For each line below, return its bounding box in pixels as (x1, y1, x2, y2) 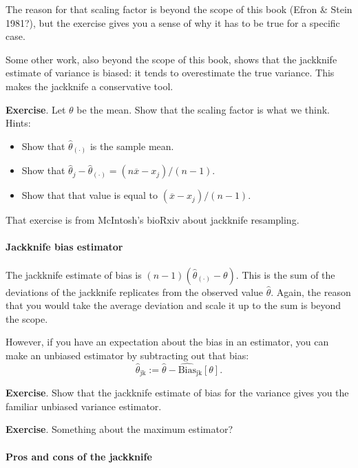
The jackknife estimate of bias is (6, 267, 142, 281)
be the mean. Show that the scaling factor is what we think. (76, 102, 330, 116)
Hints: (6, 116, 31, 130)
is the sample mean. (89, 138, 174, 153)
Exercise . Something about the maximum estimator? (6, 422, 233, 436)
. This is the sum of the (235, 267, 335, 281)
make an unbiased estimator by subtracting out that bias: (6, 348, 249, 363)
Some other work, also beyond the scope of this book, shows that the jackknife (6, 52, 337, 66)
